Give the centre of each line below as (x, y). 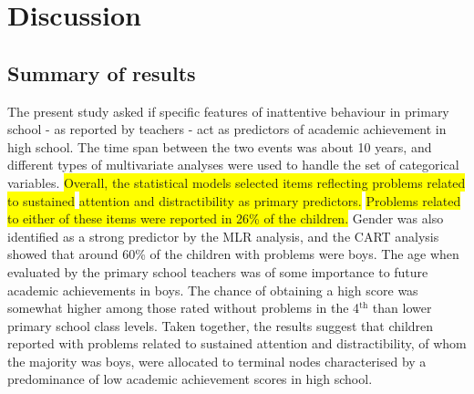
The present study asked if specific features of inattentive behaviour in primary (228, 111)
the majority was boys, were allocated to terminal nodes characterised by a (217, 361)
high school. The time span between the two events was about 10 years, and (220, 146)
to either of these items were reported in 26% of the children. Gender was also (226, 218)
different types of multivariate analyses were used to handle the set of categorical (233, 165)
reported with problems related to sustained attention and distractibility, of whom (237, 343)
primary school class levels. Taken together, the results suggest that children (221, 325)
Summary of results (102, 73)
